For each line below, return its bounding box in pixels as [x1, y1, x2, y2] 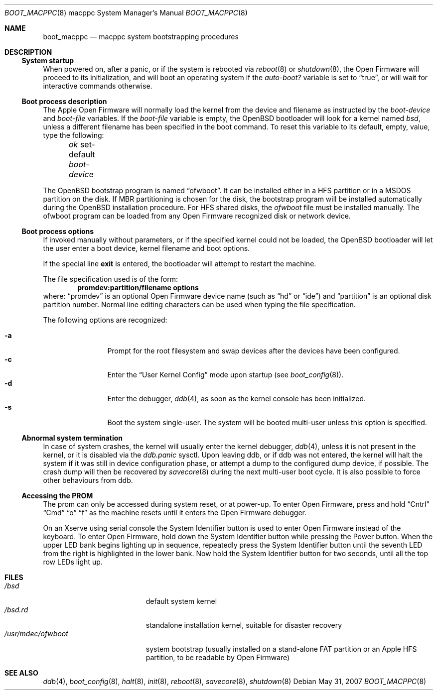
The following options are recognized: [43, 316, 167, 324]
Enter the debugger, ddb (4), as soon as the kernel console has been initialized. [107, 394, 366, 403]
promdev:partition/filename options [77, 283, 199, 292]
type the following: [43, 131, 104, 139]
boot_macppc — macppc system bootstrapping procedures [43, 32, 239, 41]
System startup [21, 56, 74, 65]
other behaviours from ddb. [43, 476, 133, 484]
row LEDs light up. [43, 558, 103, 566]
